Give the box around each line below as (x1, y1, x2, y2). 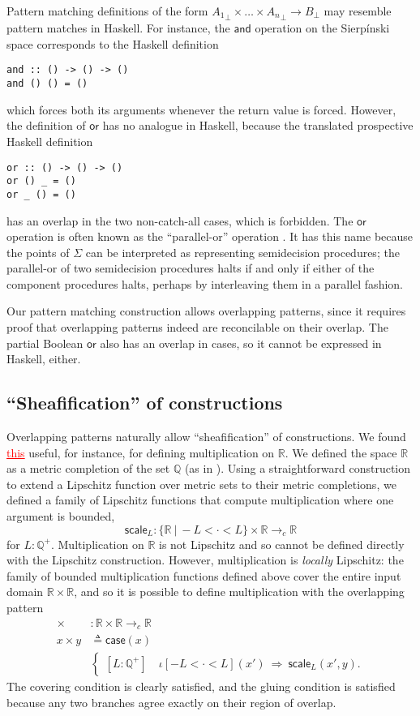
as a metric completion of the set (6, 460, 170, 477)
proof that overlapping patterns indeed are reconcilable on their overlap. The (6, 319, 388, 336)
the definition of (6, 117, 86, 134)
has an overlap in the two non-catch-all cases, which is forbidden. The (6, 212, 354, 229)
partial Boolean (6, 334, 84, 351)
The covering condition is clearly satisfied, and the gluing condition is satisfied (6, 678, 396, 695)
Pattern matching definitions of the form (6, 2, 208, 19)
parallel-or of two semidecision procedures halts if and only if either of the (6, 259, 375, 277)
